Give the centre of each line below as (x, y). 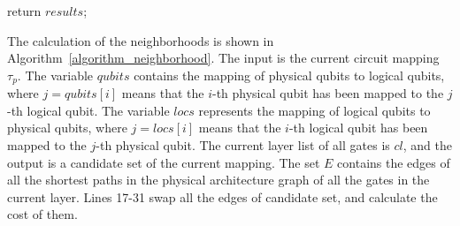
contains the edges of (394, 162)
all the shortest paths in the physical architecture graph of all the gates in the (218, 180)
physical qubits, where (67, 128)
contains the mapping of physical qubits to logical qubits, (289, 75)
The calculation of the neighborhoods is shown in (141, 40)
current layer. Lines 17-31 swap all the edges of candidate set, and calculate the (222, 196)
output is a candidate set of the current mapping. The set (164, 162)
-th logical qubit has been (358, 128)
